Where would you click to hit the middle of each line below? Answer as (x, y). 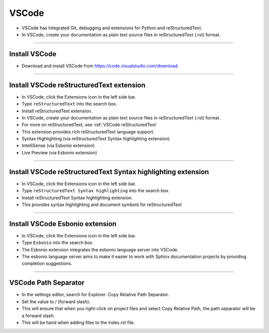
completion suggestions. (47, 263)
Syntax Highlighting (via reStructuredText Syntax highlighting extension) (96, 139)
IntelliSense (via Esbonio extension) (58, 146)
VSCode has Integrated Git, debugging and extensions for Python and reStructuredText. (112, 28)
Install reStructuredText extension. (57, 111)
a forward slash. (38, 316)
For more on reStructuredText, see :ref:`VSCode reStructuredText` (90, 125)
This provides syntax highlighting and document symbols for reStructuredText (102, 205)
